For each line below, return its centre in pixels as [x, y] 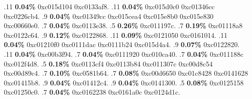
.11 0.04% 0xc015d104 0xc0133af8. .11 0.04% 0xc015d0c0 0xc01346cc [109, 6]
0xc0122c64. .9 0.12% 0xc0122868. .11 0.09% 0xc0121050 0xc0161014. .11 [116, 35]
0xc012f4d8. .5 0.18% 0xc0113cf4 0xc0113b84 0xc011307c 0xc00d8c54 [108, 63]
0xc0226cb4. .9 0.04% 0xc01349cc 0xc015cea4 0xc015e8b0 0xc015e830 [109, 16]
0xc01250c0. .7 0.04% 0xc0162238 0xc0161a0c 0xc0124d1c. [92, 92]
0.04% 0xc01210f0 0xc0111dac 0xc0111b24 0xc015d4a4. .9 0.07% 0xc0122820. [122, 44]
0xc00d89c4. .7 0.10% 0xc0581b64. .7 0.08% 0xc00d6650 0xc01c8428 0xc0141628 [126, 73]
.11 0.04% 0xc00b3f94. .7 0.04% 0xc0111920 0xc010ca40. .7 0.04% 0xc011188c [124, 54]
